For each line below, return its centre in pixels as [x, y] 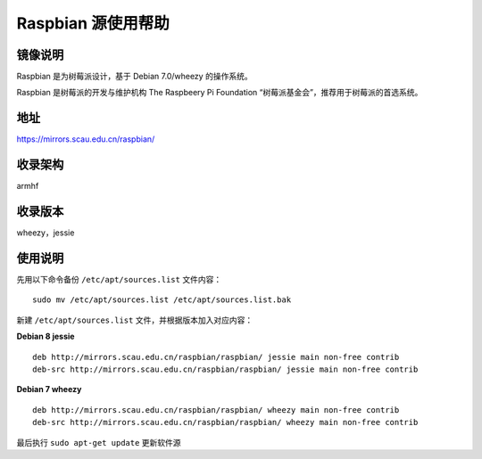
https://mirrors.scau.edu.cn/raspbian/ [86, 139]
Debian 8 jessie [46, 336]
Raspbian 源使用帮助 [93, 23]
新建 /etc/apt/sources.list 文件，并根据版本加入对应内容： [135, 320]
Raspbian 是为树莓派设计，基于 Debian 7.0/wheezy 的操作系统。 [135, 77]
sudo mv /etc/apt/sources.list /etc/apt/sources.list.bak [162, 300]
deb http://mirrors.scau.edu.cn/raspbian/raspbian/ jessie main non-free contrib [216, 357]
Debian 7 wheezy [49, 389]
